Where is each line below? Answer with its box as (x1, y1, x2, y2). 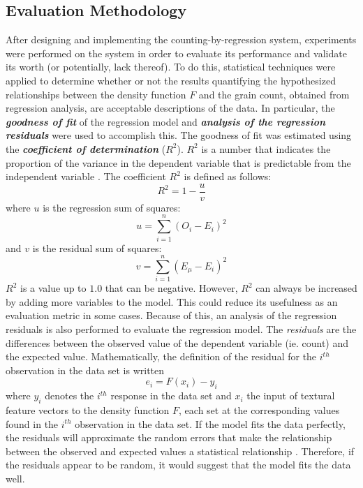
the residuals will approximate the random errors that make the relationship (6, 430, 332, 445)
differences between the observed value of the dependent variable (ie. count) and (6, 335, 349, 350)
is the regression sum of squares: (43, 200, 181, 214)
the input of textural (246, 388, 335, 403)
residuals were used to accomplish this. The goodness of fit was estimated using (6, 128, 352, 142)
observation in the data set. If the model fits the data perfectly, (75, 416, 346, 431)
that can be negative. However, (105, 281, 238, 295)
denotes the (45, 388, 94, 403)
